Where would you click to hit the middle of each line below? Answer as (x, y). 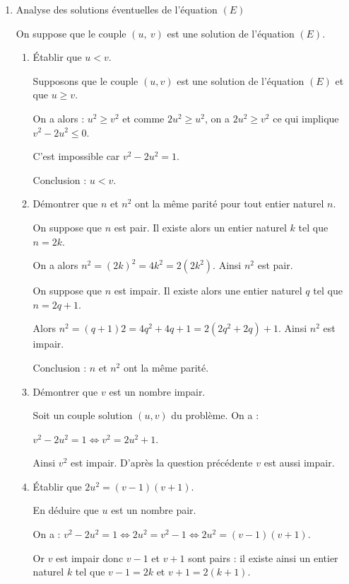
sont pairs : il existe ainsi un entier (263, 557)
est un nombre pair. (154, 510)
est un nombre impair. (157, 391)
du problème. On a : (215, 415)
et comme (143, 118)
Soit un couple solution (83, 415)
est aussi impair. (299, 463)
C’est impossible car (76, 156)
